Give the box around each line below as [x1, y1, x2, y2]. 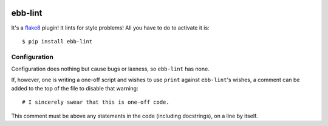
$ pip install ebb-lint [22, 38, 93, 45]
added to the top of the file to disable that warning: [11, 84, 138, 92]
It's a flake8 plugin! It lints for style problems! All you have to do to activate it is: [11, 24, 210, 31]
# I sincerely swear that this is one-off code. [22, 99, 169, 106]
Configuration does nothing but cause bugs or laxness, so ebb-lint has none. [11, 65, 210, 72]
